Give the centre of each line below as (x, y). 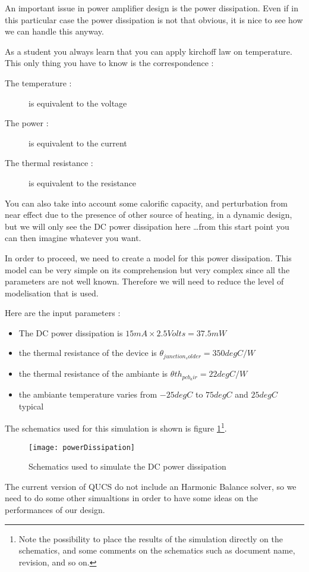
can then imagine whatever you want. (73, 238)
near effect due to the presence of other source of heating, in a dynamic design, (149, 215)
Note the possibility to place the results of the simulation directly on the (151, 538)
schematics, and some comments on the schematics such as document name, (157, 550)
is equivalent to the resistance (83, 182)
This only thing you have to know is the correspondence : (109, 63)
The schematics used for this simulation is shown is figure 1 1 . (116, 427)
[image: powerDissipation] (82, 447)
